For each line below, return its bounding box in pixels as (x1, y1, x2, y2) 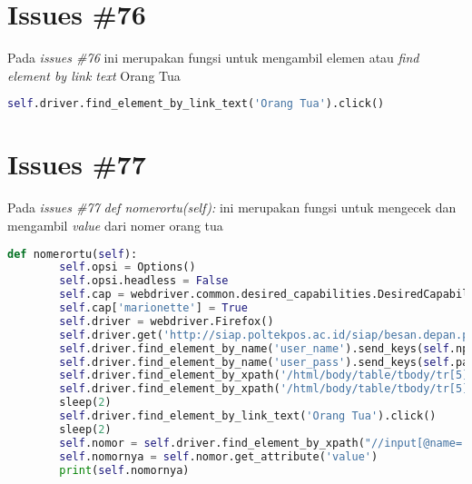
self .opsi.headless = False (59, 274, 229, 288)
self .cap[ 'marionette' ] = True (59, 301, 248, 314)
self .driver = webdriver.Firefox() (59, 314, 274, 328)
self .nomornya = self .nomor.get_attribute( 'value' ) (59, 449, 379, 463)
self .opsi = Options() (59, 261, 196, 274)
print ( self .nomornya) (59, 463, 190, 477)
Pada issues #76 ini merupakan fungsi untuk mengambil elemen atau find (7, 48, 419, 67)
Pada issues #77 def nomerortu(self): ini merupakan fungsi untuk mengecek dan (7, 198, 457, 217)
